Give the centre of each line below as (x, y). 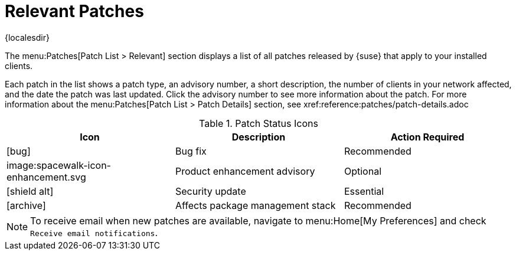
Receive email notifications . (94, 232)
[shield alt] (30, 191)
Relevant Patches (74, 11)
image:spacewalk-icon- (59, 165)
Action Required (427, 137)
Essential (364, 191)
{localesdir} (27, 37)
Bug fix (191, 151)
